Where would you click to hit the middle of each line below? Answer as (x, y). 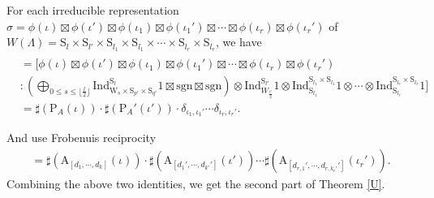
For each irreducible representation (93, 10)
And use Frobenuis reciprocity (82, 138)
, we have (238, 42)
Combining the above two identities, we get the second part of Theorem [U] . (196, 184)
